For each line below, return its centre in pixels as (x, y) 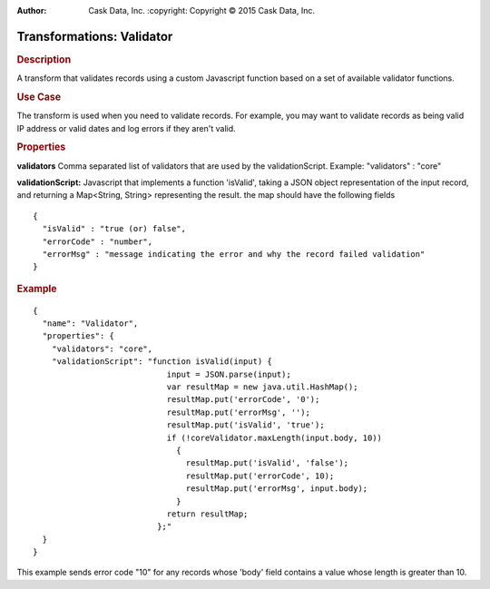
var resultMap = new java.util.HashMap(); (262, 387)
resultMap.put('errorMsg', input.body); (277, 489)
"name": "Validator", (90, 324)
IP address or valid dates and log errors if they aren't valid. (126, 128)
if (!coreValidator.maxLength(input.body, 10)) (274, 437)
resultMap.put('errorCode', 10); (260, 476)
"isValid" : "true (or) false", (114, 229)
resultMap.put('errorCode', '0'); (243, 400)
